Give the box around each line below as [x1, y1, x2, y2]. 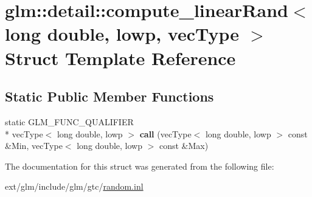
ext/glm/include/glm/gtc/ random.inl [5, 180, 144, 193]
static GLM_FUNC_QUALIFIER [5, 115, 134, 128]
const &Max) [159, 139, 209, 152]
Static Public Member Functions [5, 87, 214, 106]
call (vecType [139, 127, 192, 140]
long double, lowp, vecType [5, 21, 240, 46]
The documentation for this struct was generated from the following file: [5, 159, 274, 172]
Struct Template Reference [5, 45, 236, 70]
